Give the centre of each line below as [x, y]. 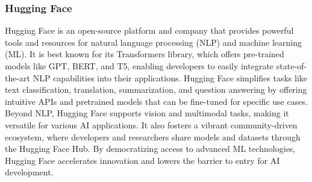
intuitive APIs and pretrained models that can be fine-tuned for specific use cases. [156, 101]
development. [29, 172]
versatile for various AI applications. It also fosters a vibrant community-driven [151, 124]
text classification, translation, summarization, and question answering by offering [156, 89]
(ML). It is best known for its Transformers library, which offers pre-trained [145, 54]
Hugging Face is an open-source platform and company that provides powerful [149, 30]
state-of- [291, 66]
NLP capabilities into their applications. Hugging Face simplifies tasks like [170, 77]
